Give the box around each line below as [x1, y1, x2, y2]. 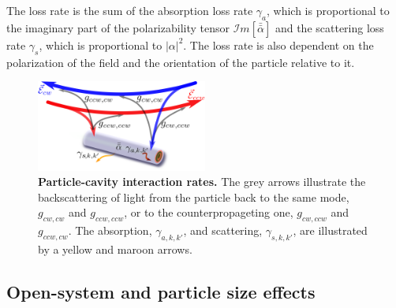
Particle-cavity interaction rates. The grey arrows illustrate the [38, 173, 366, 190]
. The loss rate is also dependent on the [183, 36, 374, 53]
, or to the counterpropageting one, [124, 204, 293, 221]
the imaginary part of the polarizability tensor [6, 19, 230, 35]
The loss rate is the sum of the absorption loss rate [6, 2, 253, 18]
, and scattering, [183, 222, 263, 239]
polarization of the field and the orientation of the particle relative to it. [6, 54, 355, 70]
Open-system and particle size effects [6, 280, 316, 303]
